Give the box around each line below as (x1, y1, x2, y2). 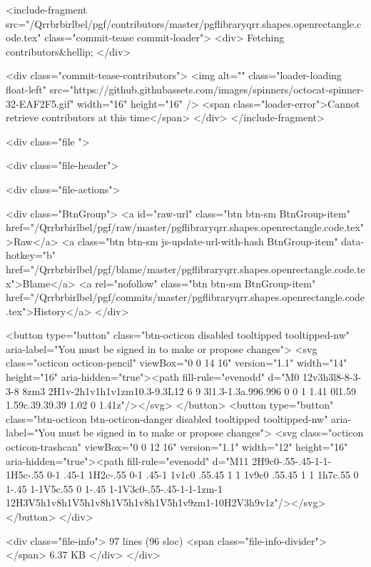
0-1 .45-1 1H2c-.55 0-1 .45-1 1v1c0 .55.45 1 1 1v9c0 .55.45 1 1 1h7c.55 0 (46, 467, 359, 482)
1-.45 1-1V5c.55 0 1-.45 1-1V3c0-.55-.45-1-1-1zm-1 (6, 481, 223, 496)
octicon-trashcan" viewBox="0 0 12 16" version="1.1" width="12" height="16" (6, 439, 348, 454)
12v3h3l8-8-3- (303, 369, 362, 384)
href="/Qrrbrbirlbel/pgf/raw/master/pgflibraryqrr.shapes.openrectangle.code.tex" (6, 220, 365, 235)
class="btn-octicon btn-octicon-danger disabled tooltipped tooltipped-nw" (6, 411, 328, 426)
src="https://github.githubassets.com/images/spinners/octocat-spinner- (49, 81, 365, 96)
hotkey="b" (6, 247, 56, 262)
